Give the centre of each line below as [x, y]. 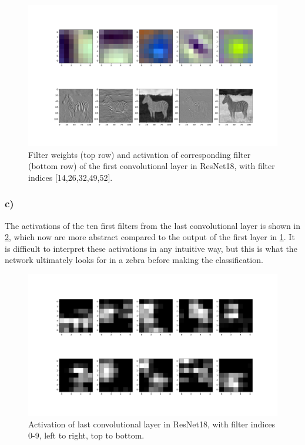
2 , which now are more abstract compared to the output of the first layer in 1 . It [150, 237]
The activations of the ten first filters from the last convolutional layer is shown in [153, 225]
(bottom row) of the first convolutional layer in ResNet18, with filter [152, 166]
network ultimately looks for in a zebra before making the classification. [134, 260]
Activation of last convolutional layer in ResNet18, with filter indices [152, 424]
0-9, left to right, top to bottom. [86, 435]
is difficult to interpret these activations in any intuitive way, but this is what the [151, 248]
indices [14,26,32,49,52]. [71, 177]
